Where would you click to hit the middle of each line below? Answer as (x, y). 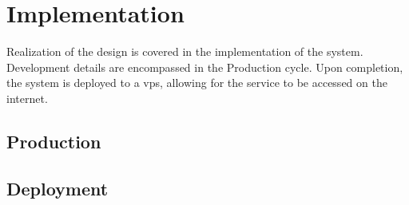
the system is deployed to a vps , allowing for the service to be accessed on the (197, 83)
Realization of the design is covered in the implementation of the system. (185, 51)
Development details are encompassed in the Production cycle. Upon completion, (205, 67)
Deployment (58, 188)
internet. (27, 98)
